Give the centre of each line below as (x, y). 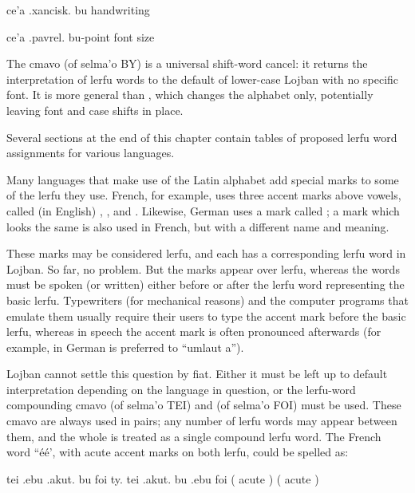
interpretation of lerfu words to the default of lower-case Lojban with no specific (203, 79)
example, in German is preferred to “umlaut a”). (125, 347)
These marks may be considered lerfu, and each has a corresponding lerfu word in (206, 253)
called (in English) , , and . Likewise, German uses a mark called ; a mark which (203, 210)
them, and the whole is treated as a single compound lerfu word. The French (194, 436)
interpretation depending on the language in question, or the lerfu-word (181, 389)
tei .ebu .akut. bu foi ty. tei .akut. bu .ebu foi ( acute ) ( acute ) (163, 478)
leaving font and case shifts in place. (95, 110)
